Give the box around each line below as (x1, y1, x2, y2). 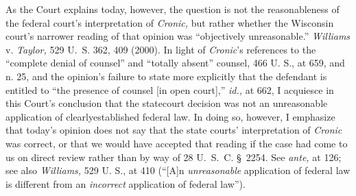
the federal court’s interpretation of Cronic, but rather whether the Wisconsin (5, 15, 334, 29)
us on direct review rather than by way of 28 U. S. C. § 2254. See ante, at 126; (5, 149, 342, 164)
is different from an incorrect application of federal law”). (5, 176, 246, 191)
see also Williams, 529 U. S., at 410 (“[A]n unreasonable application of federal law (5, 163, 351, 177)
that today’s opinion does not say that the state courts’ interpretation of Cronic (5, 123, 342, 137)
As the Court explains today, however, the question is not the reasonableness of (5, 2, 340, 16)
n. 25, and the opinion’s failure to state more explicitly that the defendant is (5, 69, 327, 83)
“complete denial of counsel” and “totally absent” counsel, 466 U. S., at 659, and (5, 56, 345, 70)
